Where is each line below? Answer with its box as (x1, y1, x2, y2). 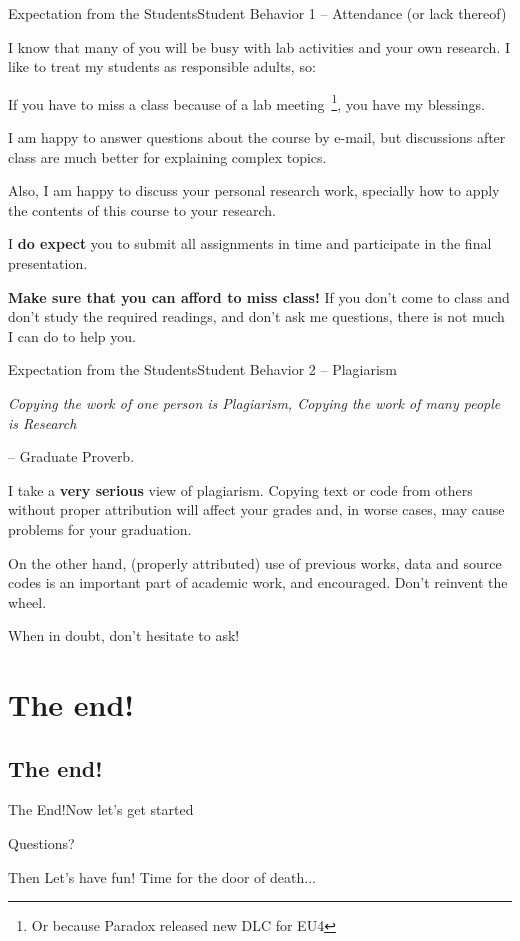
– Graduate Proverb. (8, 446, 135, 467)
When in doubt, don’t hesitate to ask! (8, 625, 240, 646)
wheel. (8, 591, 47, 612)
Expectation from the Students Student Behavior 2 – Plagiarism (8, 359, 398, 380)
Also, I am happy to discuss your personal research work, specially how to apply (8, 180, 500, 201)
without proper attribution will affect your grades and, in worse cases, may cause (8, 499, 505, 520)
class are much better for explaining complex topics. (8, 146, 327, 167)
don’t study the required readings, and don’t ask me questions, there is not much (8, 306, 505, 327)
